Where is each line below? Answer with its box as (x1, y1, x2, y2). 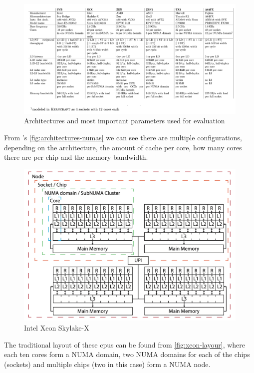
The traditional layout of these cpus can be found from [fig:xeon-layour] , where (4, 339, 245, 350)
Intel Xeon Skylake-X (24, 322, 89, 333)
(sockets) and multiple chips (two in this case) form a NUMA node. (4, 359, 211, 369)
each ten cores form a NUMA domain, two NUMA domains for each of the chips (4, 349, 250, 360)
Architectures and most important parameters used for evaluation (24, 115, 225, 126)
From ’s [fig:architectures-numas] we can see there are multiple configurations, (4, 132, 242, 143)
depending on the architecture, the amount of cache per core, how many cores (4, 142, 242, 152)
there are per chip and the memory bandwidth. (4, 152, 148, 162)
